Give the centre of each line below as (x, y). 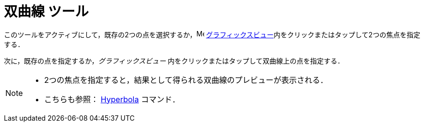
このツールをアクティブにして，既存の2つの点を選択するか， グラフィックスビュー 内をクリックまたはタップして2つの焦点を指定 (212, 34)
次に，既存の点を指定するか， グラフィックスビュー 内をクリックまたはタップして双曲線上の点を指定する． (174, 61)
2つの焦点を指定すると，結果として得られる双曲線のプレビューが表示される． (186, 80)
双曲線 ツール (46, 12)
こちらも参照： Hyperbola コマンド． (112, 99)
